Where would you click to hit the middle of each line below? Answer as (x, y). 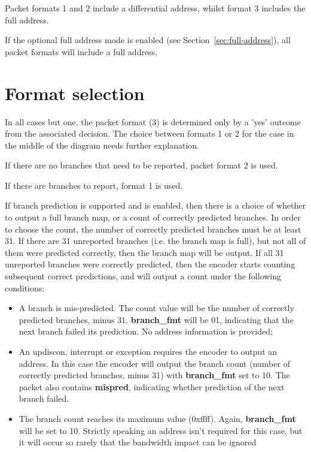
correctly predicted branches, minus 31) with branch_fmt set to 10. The (154, 375)
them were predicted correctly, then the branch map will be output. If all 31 (144, 252)
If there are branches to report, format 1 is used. (94, 185)
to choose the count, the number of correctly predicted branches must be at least (153, 229)
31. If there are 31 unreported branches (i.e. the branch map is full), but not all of (155, 241)
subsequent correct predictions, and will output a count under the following (143, 276)
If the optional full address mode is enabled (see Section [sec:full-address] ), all (148, 40)
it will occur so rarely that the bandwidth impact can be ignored (138, 442)
